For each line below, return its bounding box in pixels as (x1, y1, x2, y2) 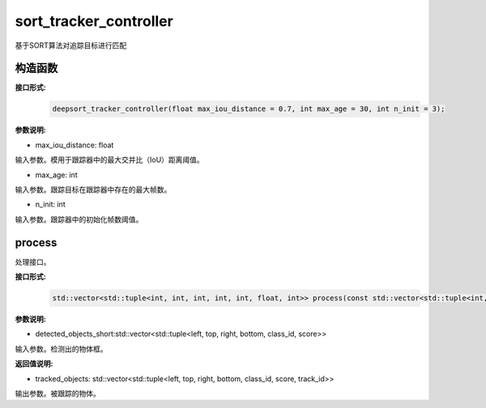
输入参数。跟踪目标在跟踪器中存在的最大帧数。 (15, 185, 172, 194)
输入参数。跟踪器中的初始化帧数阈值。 (15, 215, 143, 224)
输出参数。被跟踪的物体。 (15, 389, 100, 398)
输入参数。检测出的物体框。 (15, 344, 108, 354)
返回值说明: (15, 359, 53, 368)
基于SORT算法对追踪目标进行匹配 (15, 40, 127, 50)
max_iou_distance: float (35, 140, 114, 150)
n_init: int (35, 199, 66, 210)
